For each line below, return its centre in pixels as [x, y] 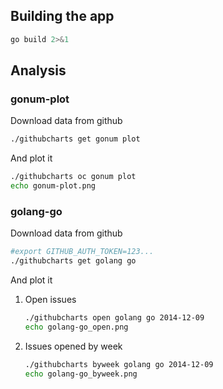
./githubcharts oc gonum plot [73, 177]
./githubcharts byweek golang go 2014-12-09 [119, 364]
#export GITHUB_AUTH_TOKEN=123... [82, 252]
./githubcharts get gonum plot [75, 139]
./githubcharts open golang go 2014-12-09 [114, 318]
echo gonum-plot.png [53, 186]
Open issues [50, 300]
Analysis [38, 70]
